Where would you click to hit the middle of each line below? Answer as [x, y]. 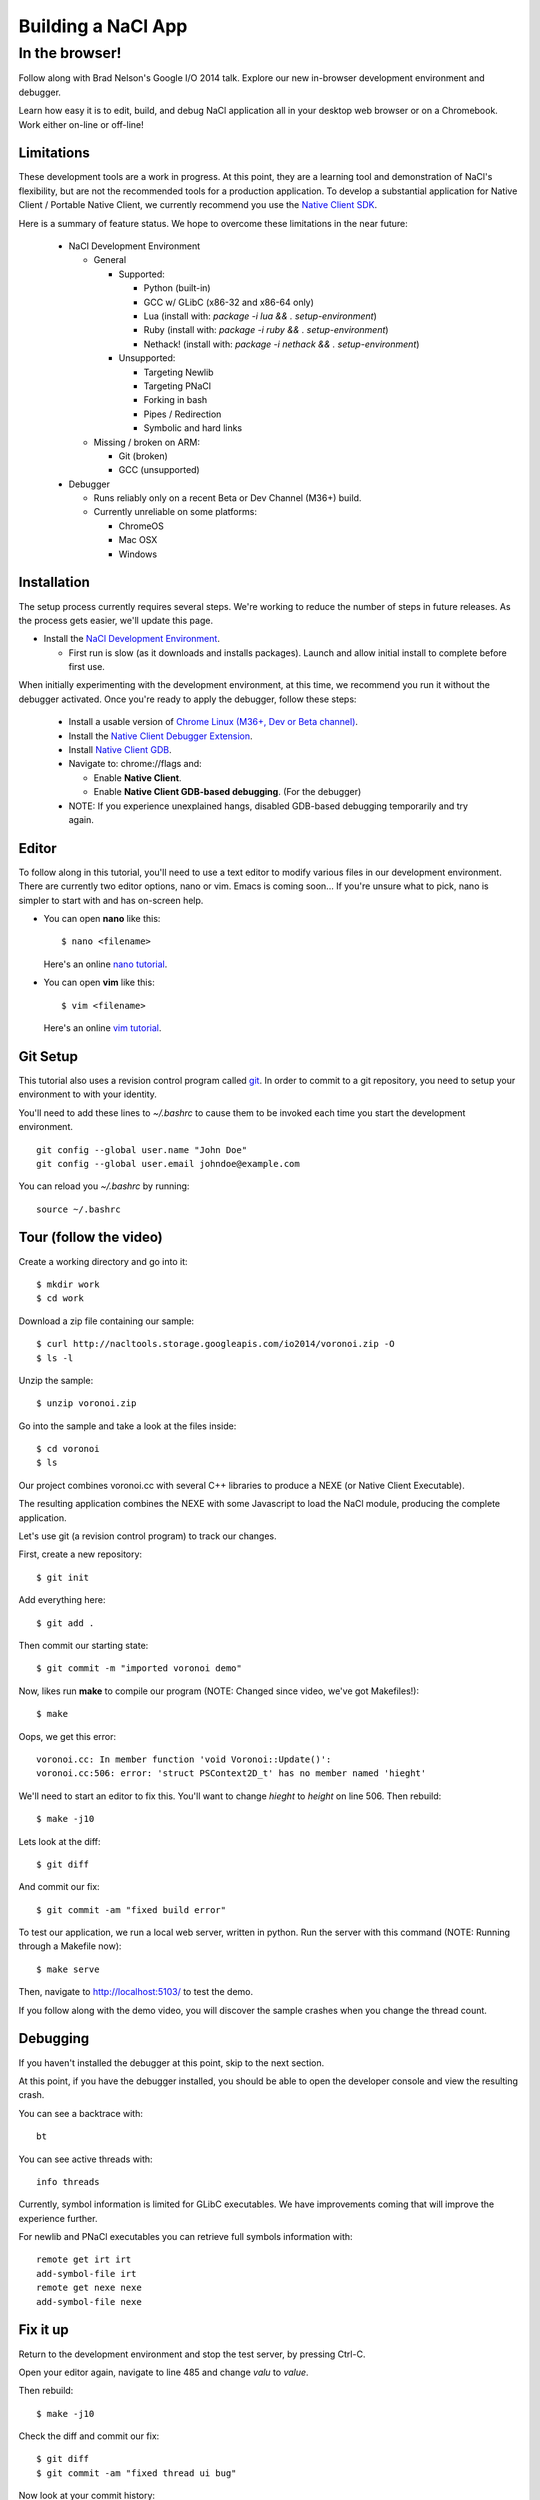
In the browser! [70, 53]
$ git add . [65, 1623]
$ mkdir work [68, 1284]
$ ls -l [55, 1358]
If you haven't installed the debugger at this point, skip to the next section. [171, 2062]
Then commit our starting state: [83, 1645]
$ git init [63, 1577]
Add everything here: [62, 1600]
